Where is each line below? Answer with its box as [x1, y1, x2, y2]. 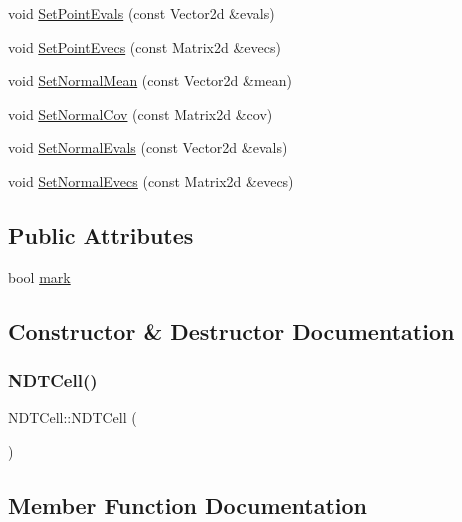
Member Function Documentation [8, 489, 368, 520]
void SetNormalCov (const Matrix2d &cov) [8, 103, 273, 124]
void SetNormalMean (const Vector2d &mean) [8, 70, 293, 91]
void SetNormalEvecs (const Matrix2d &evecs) [8, 170, 294, 191]
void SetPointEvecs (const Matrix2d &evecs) [8, 36, 281, 57]
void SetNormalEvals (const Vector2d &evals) [8, 137, 288, 158]
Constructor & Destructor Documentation [8, 315, 455, 346]
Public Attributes [8, 219, 194, 250]
